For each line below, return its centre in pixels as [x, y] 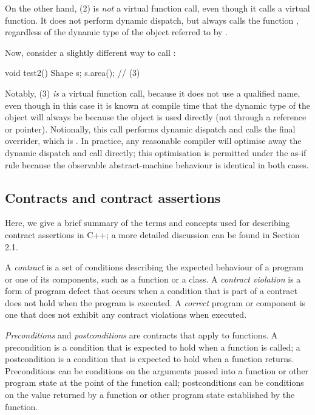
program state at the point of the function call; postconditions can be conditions [154, 382]
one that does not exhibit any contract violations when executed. [126, 314]
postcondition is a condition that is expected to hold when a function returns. [150, 359]
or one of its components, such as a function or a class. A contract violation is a [153, 279]
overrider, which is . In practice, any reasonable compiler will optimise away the [153, 141]
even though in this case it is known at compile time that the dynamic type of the [158, 105]
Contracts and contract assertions [113, 197]
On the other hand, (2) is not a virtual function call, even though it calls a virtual [157, 8]
